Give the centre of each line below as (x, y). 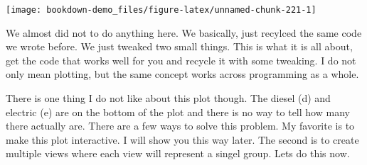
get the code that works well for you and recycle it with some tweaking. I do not (181, 60)
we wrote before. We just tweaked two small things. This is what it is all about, (179, 46)
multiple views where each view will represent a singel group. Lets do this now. (178, 153)
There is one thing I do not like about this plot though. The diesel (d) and (168, 98)
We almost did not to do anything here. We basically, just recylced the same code (184, 32)
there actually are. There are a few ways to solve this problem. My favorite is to (180, 126)
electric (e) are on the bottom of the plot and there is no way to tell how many (178, 112)
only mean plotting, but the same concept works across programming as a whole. (182, 74)
